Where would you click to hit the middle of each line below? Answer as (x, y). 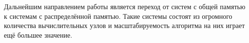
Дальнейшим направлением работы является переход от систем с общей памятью (125, 6)
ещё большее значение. (38, 35)
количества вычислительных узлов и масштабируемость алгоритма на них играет (124, 25)
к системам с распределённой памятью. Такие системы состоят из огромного (118, 16)
